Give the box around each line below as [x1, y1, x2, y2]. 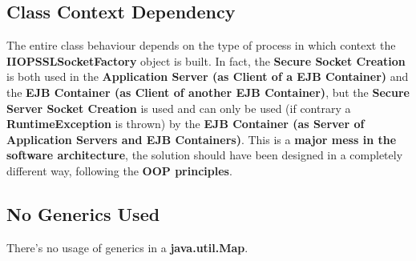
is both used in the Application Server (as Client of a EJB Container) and [6, 68, 409, 85]
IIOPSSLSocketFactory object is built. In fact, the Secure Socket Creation [6, 52, 406, 69]
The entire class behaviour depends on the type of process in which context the [6, 37, 396, 54]
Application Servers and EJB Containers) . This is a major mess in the [6, 130, 397, 147]
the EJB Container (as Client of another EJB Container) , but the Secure [6, 83, 410, 100]
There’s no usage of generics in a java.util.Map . [6, 239, 248, 255]
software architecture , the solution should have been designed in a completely [6, 147, 403, 163]
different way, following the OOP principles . [6, 162, 232, 179]
